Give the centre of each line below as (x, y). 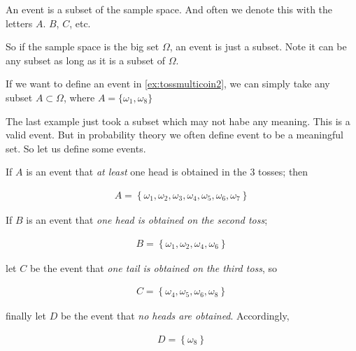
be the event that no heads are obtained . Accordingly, (175, 316)
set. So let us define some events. (76, 148)
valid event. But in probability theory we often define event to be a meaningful (175, 135)
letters (19, 23)
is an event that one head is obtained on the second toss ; (147, 219)
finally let (26, 316)
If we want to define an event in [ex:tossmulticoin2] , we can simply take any (168, 84)
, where (79, 97)
